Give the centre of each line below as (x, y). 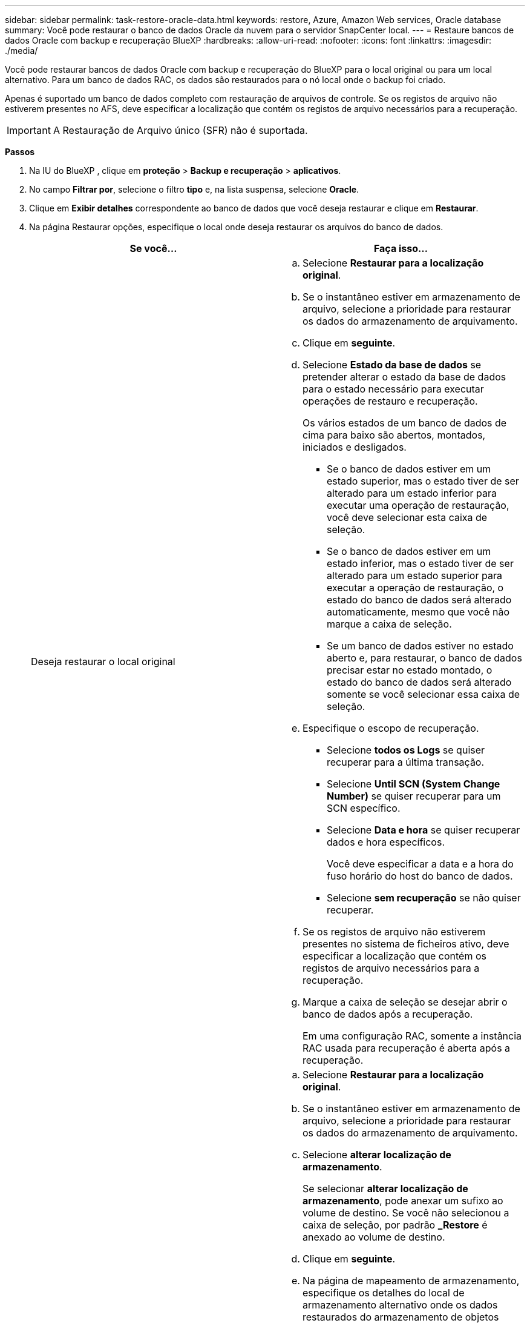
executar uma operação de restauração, (418, 505)
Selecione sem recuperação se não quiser (424, 898)
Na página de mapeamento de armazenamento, (411, 1281)
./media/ (21, 51)
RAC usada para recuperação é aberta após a (407, 1048)
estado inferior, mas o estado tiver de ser (420, 563)
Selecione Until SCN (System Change (414, 784)
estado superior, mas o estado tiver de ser (423, 481)
